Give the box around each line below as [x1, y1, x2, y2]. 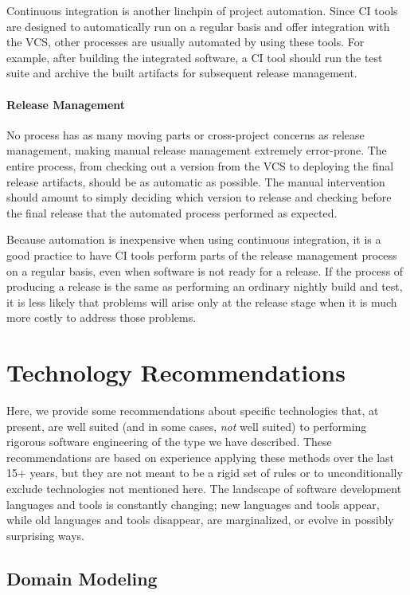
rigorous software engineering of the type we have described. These [6, 433, 332, 450]
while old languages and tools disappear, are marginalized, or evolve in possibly [6, 511, 394, 528]
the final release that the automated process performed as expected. [6, 204, 338, 221]
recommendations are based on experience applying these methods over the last [6, 448, 395, 465]
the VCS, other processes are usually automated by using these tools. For [6, 33, 365, 50]
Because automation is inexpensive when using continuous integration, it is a [6, 231, 381, 248]
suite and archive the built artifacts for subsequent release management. [6, 65, 357, 81]
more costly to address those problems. [6, 309, 197, 326]
